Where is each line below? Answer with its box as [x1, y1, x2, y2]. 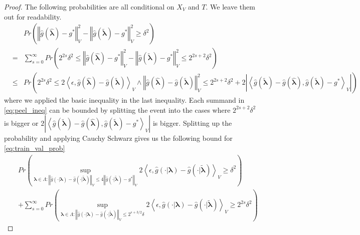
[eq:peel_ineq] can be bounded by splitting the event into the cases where [4, 104, 231, 115]
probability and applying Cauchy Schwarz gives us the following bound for [4, 133, 233, 143]
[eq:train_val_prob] [4, 143, 65, 153]
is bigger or [4, 118, 39, 128]
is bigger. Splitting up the [152, 118, 232, 128]
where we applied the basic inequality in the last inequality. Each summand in [4, 95, 245, 105]
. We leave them [206, 2, 255, 12]
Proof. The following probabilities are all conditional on [4, 2, 174, 12]
